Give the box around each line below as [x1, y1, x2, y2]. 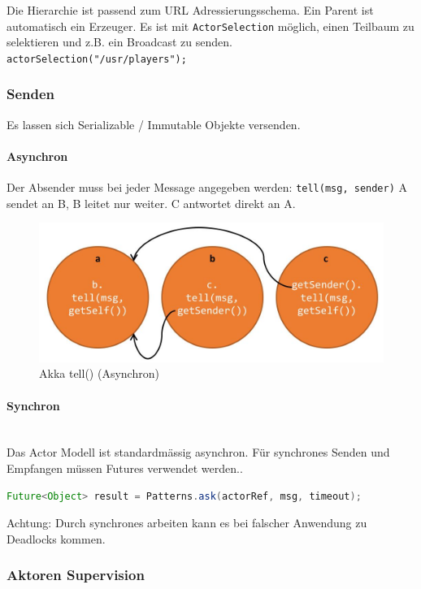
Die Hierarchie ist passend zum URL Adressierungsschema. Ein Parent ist [7, 2, 374, 18]
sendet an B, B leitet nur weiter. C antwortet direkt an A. [7, 194, 296, 211]
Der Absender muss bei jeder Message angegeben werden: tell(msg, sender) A [7, 179, 408, 196]
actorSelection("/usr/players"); [7, 53, 187, 65]
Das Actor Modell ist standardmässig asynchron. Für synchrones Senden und [7, 444, 390, 461]
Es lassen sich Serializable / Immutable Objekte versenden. [7, 115, 301, 132]
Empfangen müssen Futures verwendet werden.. [7, 459, 243, 476]
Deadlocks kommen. [7, 530, 106, 547]
